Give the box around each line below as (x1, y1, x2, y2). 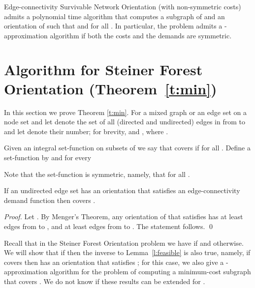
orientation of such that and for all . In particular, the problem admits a (4, 21, 223, 31)
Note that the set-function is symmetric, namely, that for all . (4, 169, 190, 179)
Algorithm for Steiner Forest (4, 59, 203, 79)
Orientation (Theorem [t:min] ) (4, 78, 217, 98)
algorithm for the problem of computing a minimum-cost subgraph (50, 266, 251, 277)
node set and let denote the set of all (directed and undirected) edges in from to (4, 116, 245, 127)
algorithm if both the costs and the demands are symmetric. (50, 30, 232, 40)
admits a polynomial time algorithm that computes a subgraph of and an (4, 11, 225, 21)
